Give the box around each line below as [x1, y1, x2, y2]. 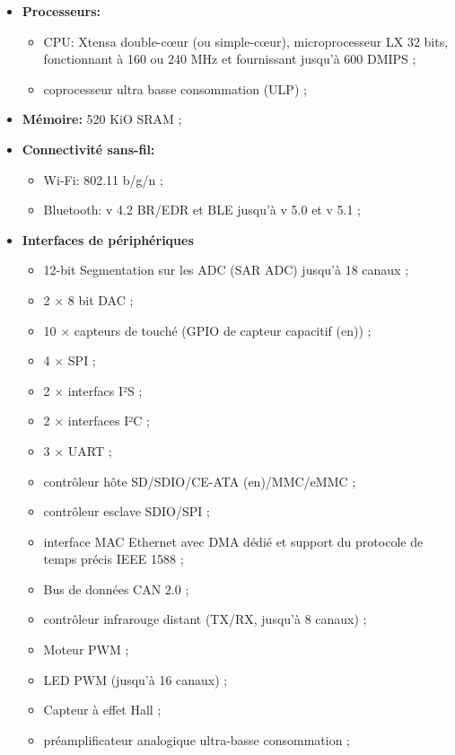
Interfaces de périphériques [22, 230, 194, 249]
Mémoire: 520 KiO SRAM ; [22, 110, 182, 128]
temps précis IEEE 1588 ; [43, 549, 184, 568]
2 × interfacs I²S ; [43, 381, 143, 399]
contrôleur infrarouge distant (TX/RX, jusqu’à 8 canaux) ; [43, 610, 367, 628]
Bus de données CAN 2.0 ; [43, 579, 189, 598]
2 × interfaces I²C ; [43, 411, 150, 430]
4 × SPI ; [43, 351, 96, 370]
